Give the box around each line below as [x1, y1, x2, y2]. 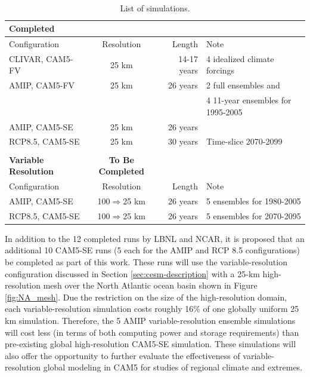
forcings [206, 64, 235, 76]
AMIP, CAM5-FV [9, 79, 75, 91]
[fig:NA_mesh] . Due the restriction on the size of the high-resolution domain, [5, 290, 287, 303]
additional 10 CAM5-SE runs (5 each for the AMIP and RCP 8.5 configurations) [5, 244, 300, 256]
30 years [168, 135, 198, 148]
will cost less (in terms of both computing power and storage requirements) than [5, 326, 299, 338]
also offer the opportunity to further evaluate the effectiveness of [5, 349, 240, 361]
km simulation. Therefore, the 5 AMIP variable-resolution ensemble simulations [5, 314, 296, 326]
